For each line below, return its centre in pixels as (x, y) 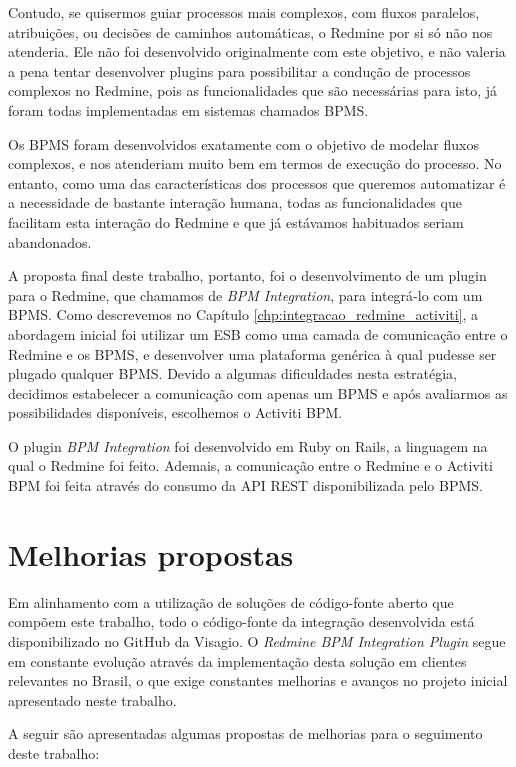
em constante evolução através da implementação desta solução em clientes (237, 660)
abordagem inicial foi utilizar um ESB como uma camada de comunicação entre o (258, 333)
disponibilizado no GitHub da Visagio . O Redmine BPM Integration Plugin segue (257, 640)
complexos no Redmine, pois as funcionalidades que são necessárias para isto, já (252, 90)
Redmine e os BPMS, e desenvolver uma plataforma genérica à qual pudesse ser (252, 353)
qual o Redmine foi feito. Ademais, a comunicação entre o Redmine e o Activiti (251, 465)
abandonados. (50, 241)
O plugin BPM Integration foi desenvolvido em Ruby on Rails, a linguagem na (248, 445)
